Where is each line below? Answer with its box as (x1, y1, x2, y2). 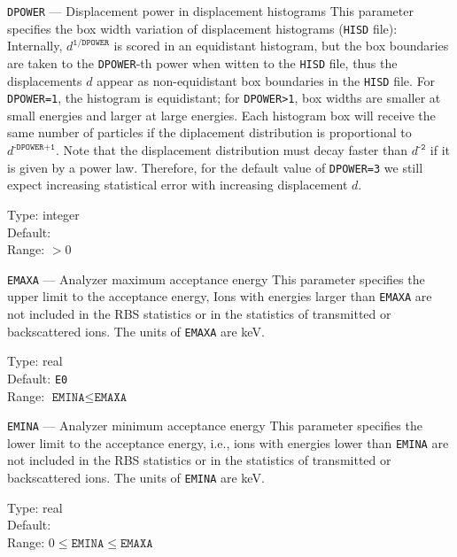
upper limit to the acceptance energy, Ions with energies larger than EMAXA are (7, 287, 432, 306)
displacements (7, 71, 82, 89)
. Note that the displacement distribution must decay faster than (55, 141, 408, 159)
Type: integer (7, 205, 80, 223)
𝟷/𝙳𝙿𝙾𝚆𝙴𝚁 (73, 37, 110, 47)
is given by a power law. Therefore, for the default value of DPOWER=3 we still (7, 158, 423, 176)
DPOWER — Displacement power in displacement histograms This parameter (7, 2, 414, 19)
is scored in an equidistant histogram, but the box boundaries (113, 36, 449, 55)
